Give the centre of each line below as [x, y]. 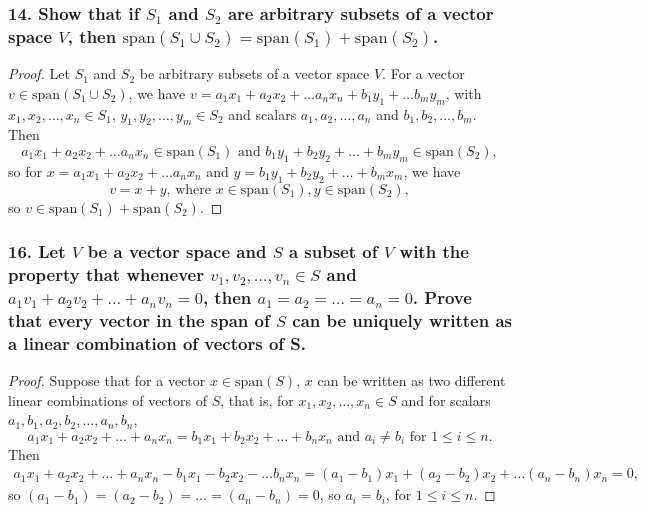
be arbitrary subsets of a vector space [254, 73]
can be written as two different [411, 380]
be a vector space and [177, 251]
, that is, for [257, 399]
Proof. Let [39, 73]
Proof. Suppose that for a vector [107, 380]
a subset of [333, 251]
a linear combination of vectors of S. [157, 342]
